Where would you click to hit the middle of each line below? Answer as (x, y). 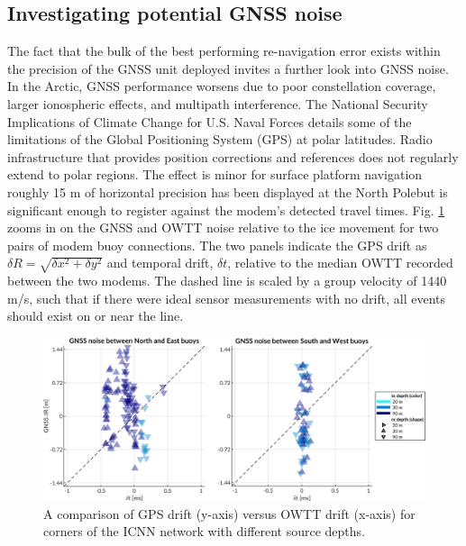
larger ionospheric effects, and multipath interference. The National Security (218, 103)
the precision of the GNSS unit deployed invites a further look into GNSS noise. (228, 68)
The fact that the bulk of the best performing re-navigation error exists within (224, 51)
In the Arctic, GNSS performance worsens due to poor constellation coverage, (222, 86)
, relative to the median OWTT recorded (340, 263)
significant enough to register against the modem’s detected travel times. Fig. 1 (226, 209)
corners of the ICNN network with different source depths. (205, 531)
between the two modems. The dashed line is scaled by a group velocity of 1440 (227, 281)
